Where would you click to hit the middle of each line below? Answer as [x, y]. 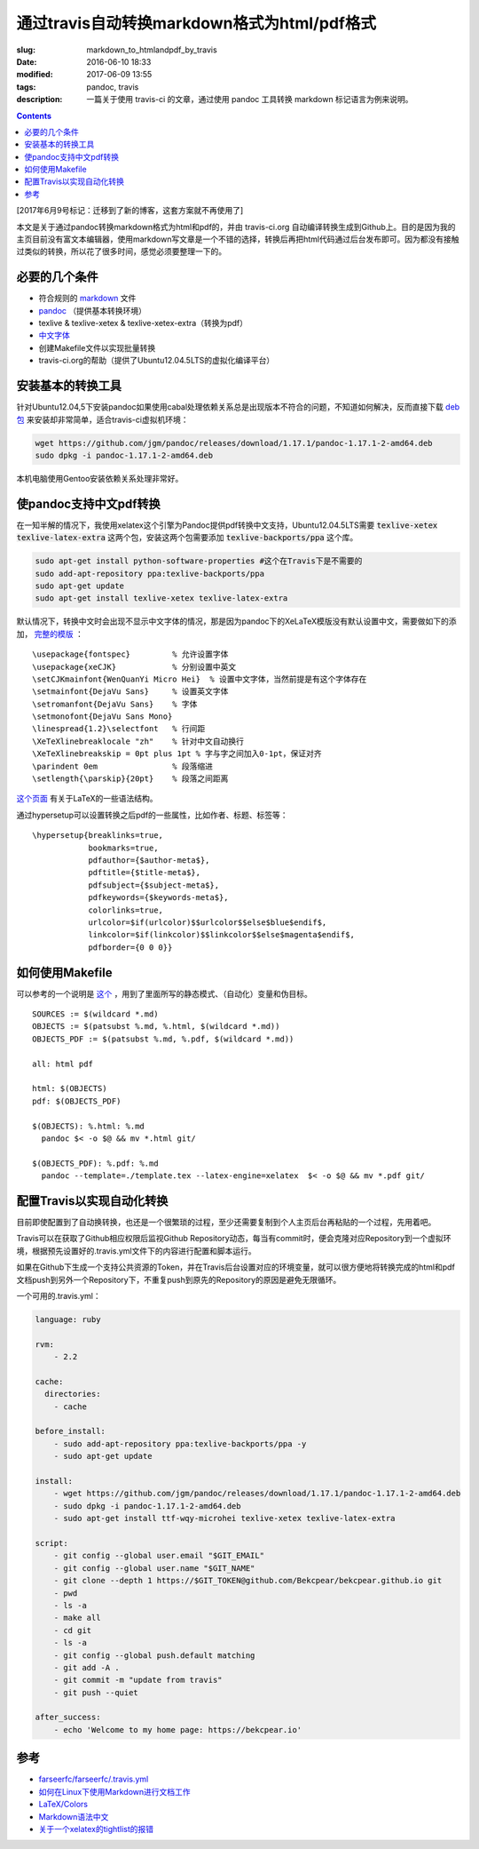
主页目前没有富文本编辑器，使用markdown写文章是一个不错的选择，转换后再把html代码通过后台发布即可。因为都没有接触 [238, 239]
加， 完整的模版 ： [50, 634]
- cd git [73, 1630]
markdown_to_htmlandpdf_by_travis [152, 50]
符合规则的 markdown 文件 [87, 299]
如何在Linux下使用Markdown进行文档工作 [114, 1791]
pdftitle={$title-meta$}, [145, 873]
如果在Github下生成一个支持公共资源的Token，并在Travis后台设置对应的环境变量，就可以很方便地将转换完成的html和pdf [236, 1267]
